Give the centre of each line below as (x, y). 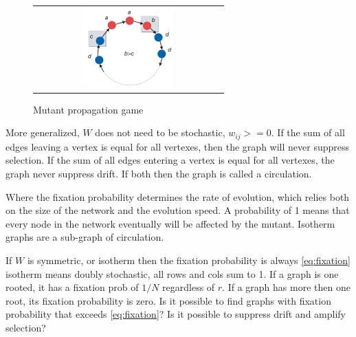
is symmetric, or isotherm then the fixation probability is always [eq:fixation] (189, 260)
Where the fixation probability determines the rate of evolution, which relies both (178, 196)
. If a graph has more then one (286, 287)
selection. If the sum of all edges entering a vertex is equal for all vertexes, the (170, 160)
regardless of (189, 287)
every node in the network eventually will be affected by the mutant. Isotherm (170, 223)
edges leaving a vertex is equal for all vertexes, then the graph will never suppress (177, 146)
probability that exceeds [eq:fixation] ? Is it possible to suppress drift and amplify (176, 314)
